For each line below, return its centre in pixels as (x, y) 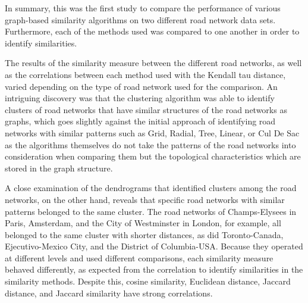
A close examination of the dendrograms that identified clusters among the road (151, 188)
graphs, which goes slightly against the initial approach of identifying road (140, 121)
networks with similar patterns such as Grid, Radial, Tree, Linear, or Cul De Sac (152, 132)
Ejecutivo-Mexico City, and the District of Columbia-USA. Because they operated (154, 246)
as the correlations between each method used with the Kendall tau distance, (145, 74)
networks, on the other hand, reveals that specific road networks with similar (145, 199)
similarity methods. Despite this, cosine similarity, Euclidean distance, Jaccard (148, 281)
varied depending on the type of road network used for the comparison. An (141, 86)
